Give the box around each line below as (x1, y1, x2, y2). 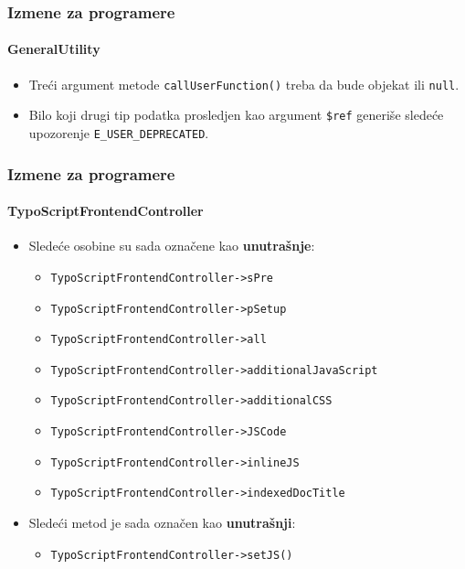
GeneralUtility (7, 39, 100, 59)
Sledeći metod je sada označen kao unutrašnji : (28, 513, 296, 532)
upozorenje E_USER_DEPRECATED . (28, 123, 209, 142)
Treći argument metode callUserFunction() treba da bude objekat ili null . (28, 74, 460, 93)
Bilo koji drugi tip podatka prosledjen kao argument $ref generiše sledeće (28, 105, 444, 124)
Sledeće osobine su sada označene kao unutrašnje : (28, 236, 315, 255)
